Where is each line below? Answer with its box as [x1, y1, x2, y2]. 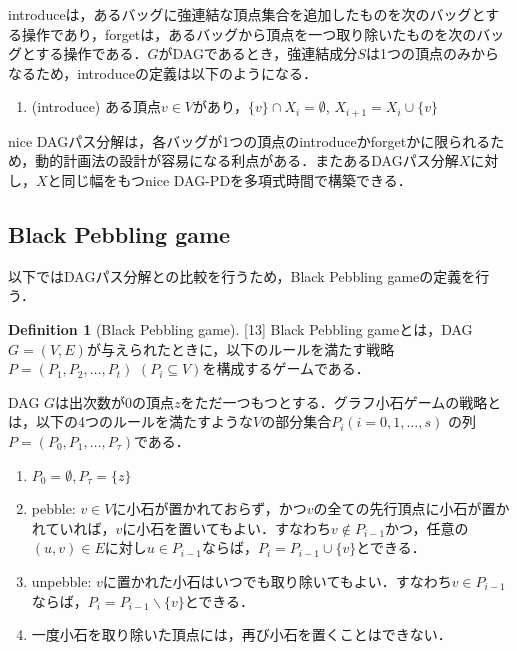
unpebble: [31, 570, 92, 591]
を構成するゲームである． [202, 358, 370, 379]
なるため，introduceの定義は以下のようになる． [8, 62, 317, 83]
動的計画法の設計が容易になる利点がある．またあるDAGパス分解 [35, 150, 459, 171]
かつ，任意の [385, 517, 469, 538]
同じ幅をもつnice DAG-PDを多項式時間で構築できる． [61, 170, 412, 191]
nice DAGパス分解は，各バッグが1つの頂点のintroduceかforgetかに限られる [8, 130, 491, 151]
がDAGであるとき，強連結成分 [158, 43, 358, 64]
